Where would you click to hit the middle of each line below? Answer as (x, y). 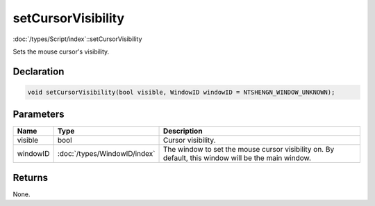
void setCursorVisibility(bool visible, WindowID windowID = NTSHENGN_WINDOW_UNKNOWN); (181, 92)
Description (183, 131)
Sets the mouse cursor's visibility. (61, 51)
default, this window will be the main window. (237, 158)
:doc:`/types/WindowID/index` (106, 154)
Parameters (39, 114)
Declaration (39, 71)
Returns (31, 177)
